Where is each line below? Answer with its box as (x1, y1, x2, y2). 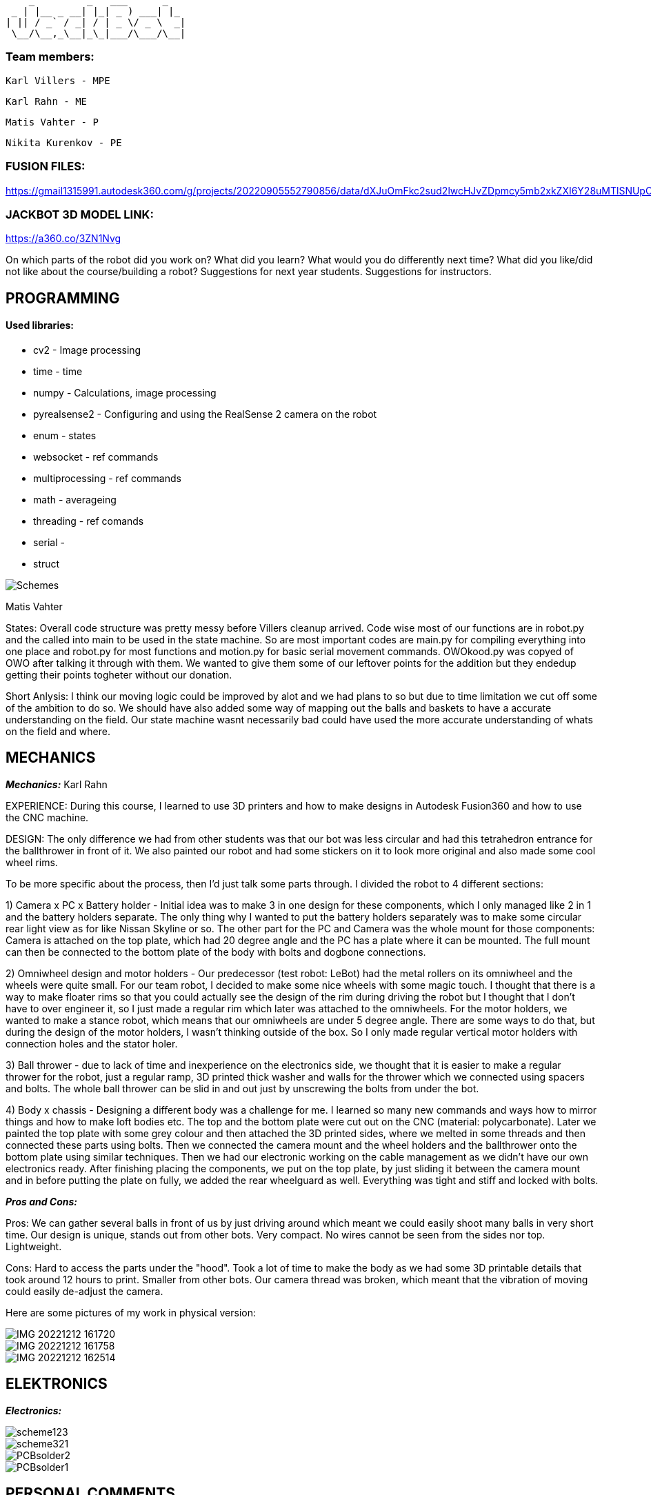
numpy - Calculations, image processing (33, 386, 217, 399)
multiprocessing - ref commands (33, 472, 181, 484)
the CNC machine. (6, 811, 89, 823)
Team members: (6, 50, 94, 64)
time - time (33, 365, 83, 377)
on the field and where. (6, 725, 110, 737)
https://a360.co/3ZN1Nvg (6, 232, 121, 245)
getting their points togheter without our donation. (6, 668, 232, 681)
